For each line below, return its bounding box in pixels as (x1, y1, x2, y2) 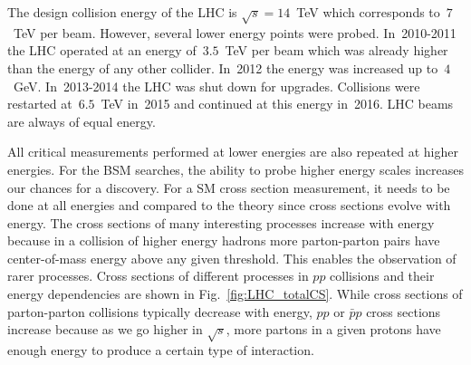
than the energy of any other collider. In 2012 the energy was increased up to (7, 58, 438, 77)
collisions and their (330, 266, 435, 285)
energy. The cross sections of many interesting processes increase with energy (7, 213, 435, 232)
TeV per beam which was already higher (225, 41, 448, 60)
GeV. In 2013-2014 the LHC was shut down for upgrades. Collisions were (13, 76, 420, 95)
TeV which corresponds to (296, 3, 440, 21)
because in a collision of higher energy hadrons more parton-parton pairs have (7, 231, 440, 250)
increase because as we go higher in (7, 320, 203, 339)
